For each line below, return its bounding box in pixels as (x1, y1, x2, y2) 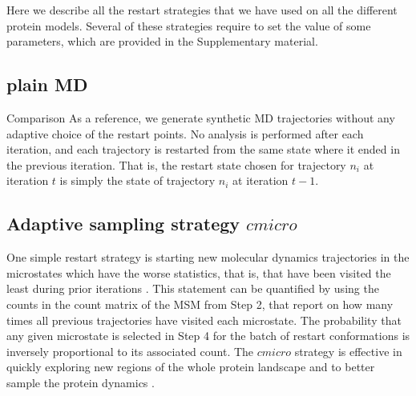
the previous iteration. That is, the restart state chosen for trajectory (6, 156, 346, 173)
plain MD (6, 72, 88, 97)
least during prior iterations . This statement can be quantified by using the (6, 280, 379, 297)
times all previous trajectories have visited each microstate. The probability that (6, 311, 402, 328)
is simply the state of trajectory (59, 172, 216, 189)
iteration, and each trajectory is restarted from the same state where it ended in (6, 141, 400, 158)
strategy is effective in (294, 342, 402, 359)
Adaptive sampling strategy (6, 211, 240, 236)
